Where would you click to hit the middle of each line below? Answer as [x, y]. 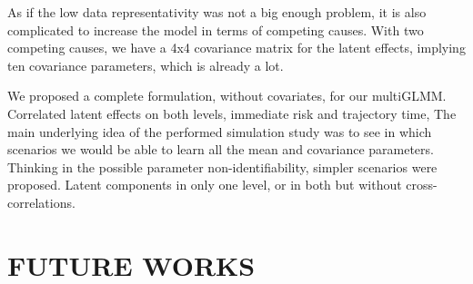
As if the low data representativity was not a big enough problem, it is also [217, 12]
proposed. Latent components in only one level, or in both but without [205, 185]
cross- [422, 185]
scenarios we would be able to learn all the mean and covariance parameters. [221, 149]
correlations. [41, 202]
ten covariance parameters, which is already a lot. [146, 65]
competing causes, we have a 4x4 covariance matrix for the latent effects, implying [236, 48]
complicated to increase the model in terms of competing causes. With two [216, 29]
